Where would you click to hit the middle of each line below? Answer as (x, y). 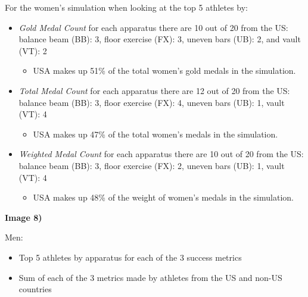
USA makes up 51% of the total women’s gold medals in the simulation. (164, 71)
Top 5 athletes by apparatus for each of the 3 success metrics (130, 257)
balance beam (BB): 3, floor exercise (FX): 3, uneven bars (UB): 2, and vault (160, 39)
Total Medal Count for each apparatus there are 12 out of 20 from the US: (154, 90)
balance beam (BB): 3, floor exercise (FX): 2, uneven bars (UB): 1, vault (152, 165)
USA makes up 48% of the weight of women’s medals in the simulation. (163, 197)
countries (35, 289)
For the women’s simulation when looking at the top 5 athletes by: (127, 7)
